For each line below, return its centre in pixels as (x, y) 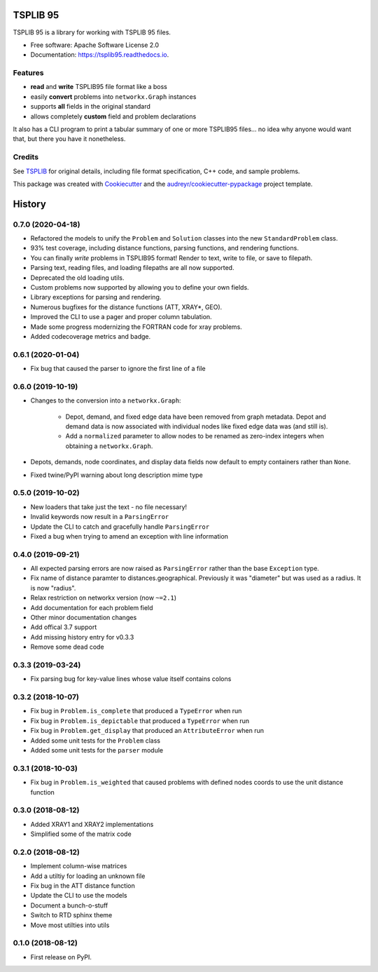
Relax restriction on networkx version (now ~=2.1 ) (104, 598)
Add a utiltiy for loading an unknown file (88, 876)
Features (28, 73)
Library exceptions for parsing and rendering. (96, 297)
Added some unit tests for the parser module (97, 750)
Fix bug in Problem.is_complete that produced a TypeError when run (136, 711)
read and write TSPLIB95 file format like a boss (99, 87)
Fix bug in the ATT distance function (83, 886)
